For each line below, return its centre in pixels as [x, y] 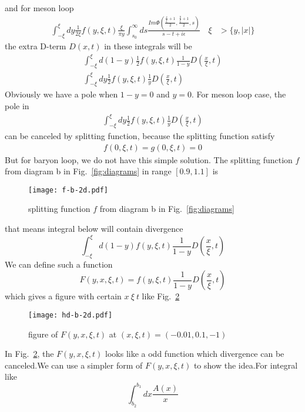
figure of [43, 334]
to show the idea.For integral [246, 365]
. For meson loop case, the [239, 94]
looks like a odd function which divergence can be [195, 354]
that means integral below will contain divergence [94, 228]
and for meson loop [39, 8]
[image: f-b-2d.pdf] [68, 190]
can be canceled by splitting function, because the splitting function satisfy [140, 135]
